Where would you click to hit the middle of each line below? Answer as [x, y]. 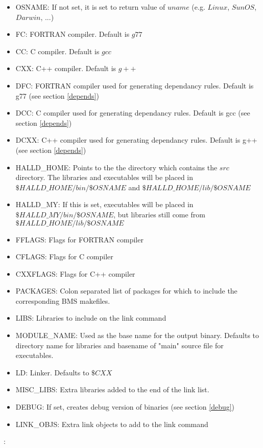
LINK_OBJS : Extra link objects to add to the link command [112, 424]
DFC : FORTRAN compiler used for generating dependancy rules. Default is [135, 85]
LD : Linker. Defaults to [52, 372]
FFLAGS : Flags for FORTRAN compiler [79, 239]
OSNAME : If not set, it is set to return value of [90, 7]
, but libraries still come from [159, 214]
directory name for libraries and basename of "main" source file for [119, 345]
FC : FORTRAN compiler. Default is [73, 34]
